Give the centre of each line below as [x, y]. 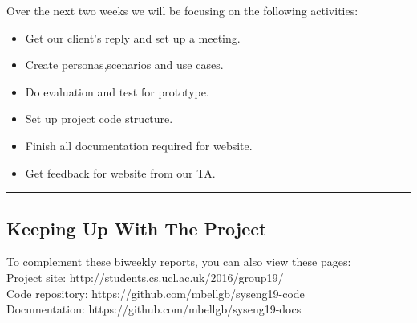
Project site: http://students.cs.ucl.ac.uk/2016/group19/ [145, 277]
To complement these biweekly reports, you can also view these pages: [179, 262]
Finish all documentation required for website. [139, 145]
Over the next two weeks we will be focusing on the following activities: [182, 10]
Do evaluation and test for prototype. [117, 91]
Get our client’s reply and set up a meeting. [133, 37]
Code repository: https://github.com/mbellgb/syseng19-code [156, 293]
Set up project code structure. [99, 119]
